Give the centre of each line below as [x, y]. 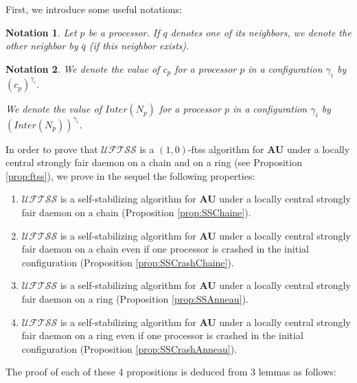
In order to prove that [52, 149]
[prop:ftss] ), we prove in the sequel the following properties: [130, 175]
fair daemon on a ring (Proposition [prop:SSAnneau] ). [135, 298]
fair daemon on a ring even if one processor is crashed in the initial [162, 335]
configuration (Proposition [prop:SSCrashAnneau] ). [129, 348]
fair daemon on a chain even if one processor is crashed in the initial [165, 249]
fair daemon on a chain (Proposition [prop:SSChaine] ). [136, 212]
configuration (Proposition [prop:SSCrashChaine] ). [128, 262]
